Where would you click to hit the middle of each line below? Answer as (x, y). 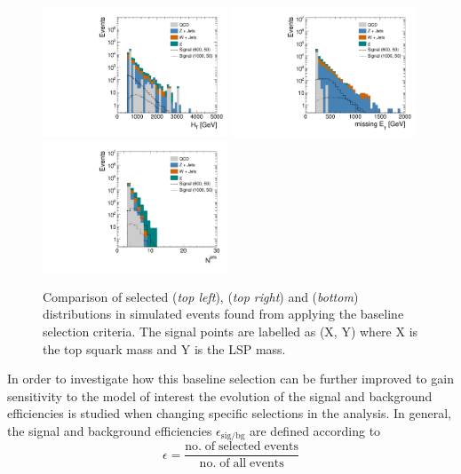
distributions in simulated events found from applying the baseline (223, 314)
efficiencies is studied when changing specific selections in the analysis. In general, (229, 413)
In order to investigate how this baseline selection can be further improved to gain (230, 379)
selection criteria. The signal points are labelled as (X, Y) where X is (230, 331)
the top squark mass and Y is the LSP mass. (164, 348)
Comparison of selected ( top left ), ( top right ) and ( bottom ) (201, 296)
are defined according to (315, 430)
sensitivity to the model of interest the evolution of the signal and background (220, 395)
